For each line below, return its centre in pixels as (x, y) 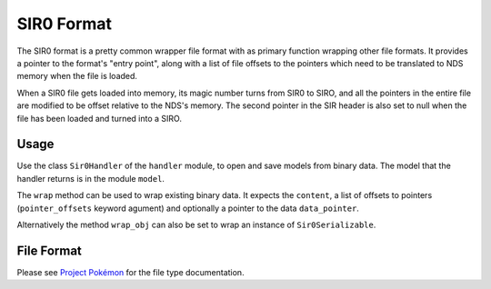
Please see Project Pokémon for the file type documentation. (130, 272)
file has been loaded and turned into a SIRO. (99, 118)
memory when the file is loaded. (77, 76)
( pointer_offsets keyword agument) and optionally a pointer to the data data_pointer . (188, 208)
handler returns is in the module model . (91, 178)
